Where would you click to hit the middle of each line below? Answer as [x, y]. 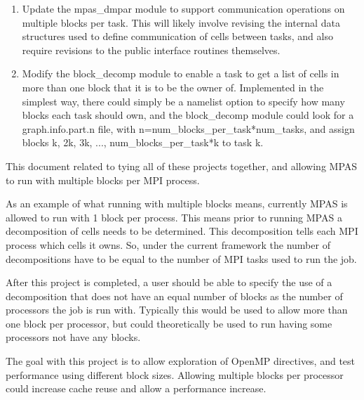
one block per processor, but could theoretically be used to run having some [169, 323]
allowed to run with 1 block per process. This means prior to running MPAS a [174, 217]
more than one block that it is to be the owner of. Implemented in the [173, 87]
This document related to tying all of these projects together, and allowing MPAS [182, 166]
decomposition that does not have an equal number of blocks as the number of [174, 296]
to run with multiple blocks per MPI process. [103, 180]
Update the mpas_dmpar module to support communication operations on [183, 8]
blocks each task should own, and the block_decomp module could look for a [188, 115]
